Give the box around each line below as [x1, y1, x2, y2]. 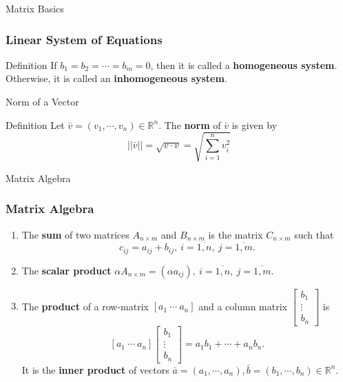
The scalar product [21, 263, 112, 277]
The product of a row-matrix [21, 299, 149, 313]
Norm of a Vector [6, 94, 79, 108]
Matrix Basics [6, 1, 64, 15]
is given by [231, 117, 278, 132]
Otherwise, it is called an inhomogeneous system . [6, 71, 227, 86]
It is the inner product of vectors [21, 362, 169, 376]
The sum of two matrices [21, 227, 129, 241]
